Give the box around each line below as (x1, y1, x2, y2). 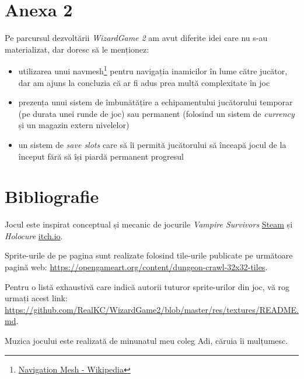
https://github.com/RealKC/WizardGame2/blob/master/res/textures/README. (5, 303, 299, 315)
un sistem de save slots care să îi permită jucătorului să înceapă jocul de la (18, 138, 286, 150)
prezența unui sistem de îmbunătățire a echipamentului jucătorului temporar (18, 96, 293, 108)
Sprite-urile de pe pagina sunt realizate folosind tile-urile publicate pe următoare (5, 249, 293, 261)
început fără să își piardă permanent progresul (18, 150, 184, 162)
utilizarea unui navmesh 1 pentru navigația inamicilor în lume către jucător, (18, 63, 288, 77)
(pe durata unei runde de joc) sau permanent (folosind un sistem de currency (18, 107, 295, 119)
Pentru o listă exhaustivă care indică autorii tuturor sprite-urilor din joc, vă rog (5, 280, 290, 292)
